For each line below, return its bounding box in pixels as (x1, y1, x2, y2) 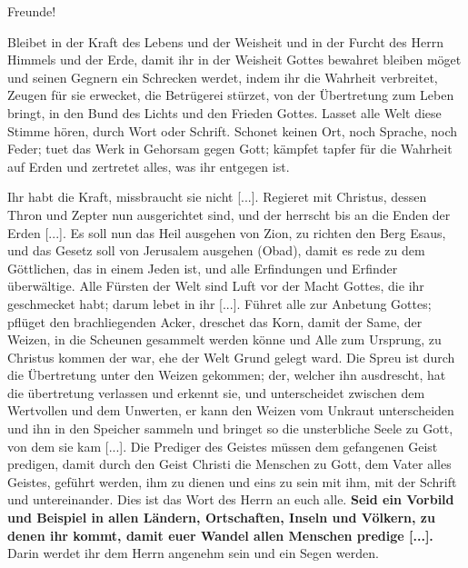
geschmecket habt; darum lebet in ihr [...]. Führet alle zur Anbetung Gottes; (7, 294, 432, 313)
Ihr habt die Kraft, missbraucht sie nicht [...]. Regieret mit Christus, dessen (7, 187, 427, 206)
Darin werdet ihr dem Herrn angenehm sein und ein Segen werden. (7, 543, 379, 563)
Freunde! (7, 2, 56, 20)
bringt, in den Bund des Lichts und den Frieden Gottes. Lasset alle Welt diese (7, 103, 442, 122)
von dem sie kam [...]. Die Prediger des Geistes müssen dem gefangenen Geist (7, 436, 438, 455)
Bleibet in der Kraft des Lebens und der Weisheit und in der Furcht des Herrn (7, 32, 443, 51)
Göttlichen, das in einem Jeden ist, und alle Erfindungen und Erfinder (7, 258, 398, 277)
